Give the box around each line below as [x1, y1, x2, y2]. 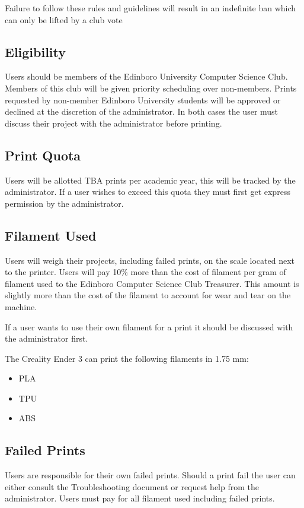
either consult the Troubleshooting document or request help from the [5, 480, 260, 493]
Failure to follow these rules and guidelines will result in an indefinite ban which [5, 2, 296, 14]
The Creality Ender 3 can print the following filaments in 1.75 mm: [5, 352, 249, 364]
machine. [5, 300, 37, 313]
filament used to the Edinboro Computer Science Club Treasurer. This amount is [5, 277, 299, 289]
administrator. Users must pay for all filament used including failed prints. [5, 492, 275, 504]
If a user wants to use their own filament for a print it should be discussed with [5, 320, 293, 333]
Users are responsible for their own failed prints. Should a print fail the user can [5, 469, 296, 481]
